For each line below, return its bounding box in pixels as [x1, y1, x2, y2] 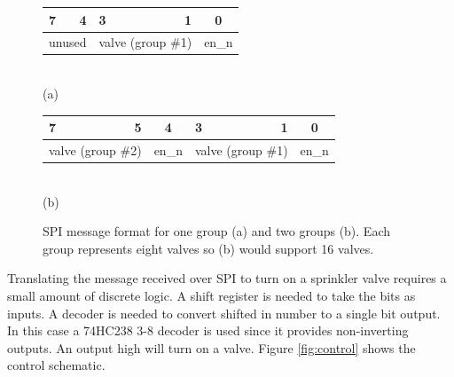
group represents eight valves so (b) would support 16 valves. [43, 239, 374, 257]
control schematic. [7, 356, 106, 374]
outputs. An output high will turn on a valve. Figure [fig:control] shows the [7, 338, 416, 357]
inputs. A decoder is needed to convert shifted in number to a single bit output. [7, 303, 441, 322]
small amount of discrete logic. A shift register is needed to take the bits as [7, 287, 416, 305]
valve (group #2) [49, 140, 142, 159]
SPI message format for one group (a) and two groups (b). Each [43, 222, 390, 240]
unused [49, 33, 87, 51]
